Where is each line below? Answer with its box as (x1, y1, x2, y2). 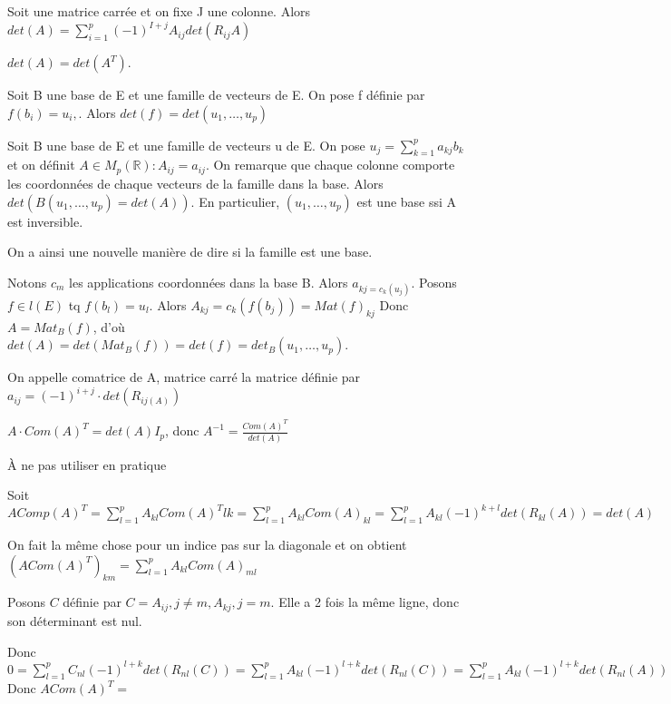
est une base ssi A (356, 191, 457, 210)
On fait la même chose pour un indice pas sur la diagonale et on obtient (7, 535, 407, 554)
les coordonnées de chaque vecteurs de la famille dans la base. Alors (7, 173, 384, 192)
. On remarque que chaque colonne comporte (205, 155, 455, 174)
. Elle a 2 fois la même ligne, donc (270, 592, 460, 611)
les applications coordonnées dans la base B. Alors (69, 272, 348, 291)
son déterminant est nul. (7, 611, 142, 630)
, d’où (92, 317, 125, 336)
